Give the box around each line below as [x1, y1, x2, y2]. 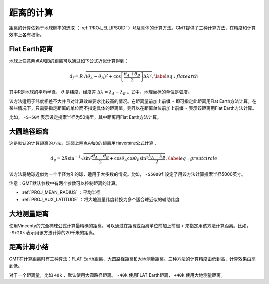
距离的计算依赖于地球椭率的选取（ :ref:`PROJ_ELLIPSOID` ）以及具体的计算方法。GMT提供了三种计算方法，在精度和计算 [9, 25, 256, 31]
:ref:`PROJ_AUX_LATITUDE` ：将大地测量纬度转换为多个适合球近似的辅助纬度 [21, 196, 180, 202]
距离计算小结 [9, 242, 49, 251]
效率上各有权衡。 [9, 31, 44, 37]
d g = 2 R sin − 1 [50, 155, 81, 162]
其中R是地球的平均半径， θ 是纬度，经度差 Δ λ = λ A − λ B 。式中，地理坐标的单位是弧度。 [9, 89, 193, 96]
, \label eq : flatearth [152, 73, 199, 79]
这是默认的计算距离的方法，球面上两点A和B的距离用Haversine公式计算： [9, 140, 158, 146]
